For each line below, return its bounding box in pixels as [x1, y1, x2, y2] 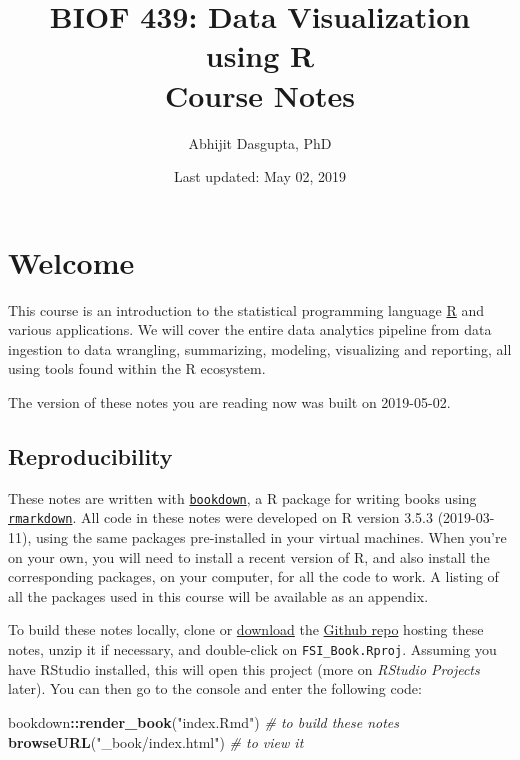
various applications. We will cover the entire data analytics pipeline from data [8, 319, 492, 340]
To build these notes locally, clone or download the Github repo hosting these [8, 619, 484, 640]
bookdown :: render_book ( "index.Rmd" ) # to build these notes [8, 711, 400, 732]
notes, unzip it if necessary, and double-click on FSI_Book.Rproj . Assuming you [8, 639, 497, 660]
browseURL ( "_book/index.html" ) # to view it [8, 731, 304, 752]
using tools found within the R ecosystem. [8, 358, 266, 379]
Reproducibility [8, 440, 173, 471]
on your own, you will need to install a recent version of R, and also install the [8, 546, 490, 567]
